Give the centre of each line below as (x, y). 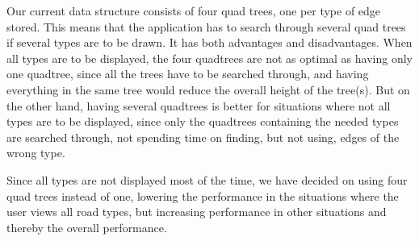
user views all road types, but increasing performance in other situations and (197, 212)
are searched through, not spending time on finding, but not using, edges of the (203, 137)
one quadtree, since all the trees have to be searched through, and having (188, 74)
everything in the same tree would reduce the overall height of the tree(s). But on (208, 89)
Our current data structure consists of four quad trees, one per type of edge (194, 10)
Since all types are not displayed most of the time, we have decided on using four (207, 179)
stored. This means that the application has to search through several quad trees (206, 26)
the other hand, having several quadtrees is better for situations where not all (199, 105)
